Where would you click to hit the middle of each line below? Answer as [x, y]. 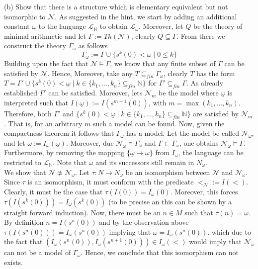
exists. [13, 262]
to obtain [114, 26]
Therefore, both [28, 113]
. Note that [70, 162]
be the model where [189, 93]
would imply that [215, 241]
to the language [62, 26]
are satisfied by [216, 113]
